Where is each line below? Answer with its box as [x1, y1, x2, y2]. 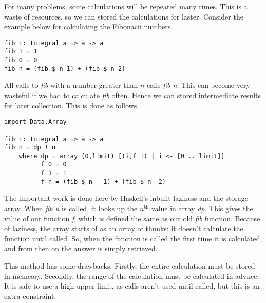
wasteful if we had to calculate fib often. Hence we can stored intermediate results [4, 90, 261, 100]
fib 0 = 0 [4, 56, 37, 64]
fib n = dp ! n [4, 144, 56, 151]
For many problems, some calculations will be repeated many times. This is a [4, 1, 248, 11]
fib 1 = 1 [4, 48, 37, 55]
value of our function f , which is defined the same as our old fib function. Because [4, 213, 260, 223]
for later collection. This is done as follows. [4, 100, 139, 110]
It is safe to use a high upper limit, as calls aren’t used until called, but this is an [4, 280, 260, 291]
